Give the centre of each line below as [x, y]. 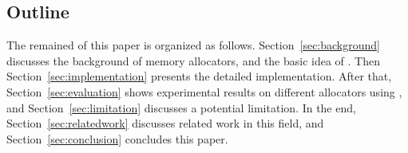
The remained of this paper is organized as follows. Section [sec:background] [193, 45]
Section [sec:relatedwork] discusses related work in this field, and [165, 123]
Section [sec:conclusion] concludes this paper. [117, 138]
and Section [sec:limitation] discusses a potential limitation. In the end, [181, 107]
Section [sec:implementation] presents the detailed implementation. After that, [199, 76]
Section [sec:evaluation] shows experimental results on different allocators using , [204, 91]
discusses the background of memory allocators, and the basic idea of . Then [194, 60]
